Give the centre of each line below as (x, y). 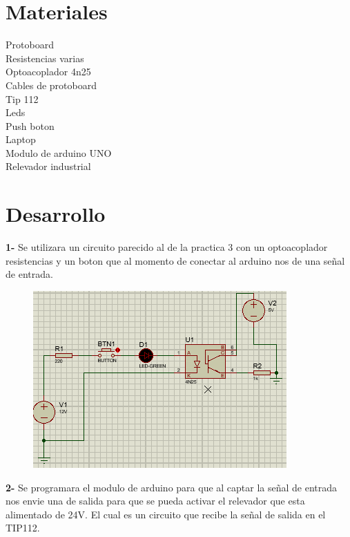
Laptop (21, 139)
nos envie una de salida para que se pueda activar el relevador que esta (155, 501)
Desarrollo (56, 214)
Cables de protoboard (51, 85)
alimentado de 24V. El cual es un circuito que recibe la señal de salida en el (166, 514)
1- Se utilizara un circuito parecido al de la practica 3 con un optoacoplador (167, 247)
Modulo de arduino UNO (59, 152)
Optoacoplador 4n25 (48, 72)
